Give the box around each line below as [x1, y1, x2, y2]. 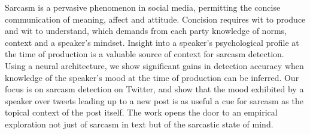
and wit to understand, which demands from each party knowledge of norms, [5, 24, 287, 37]
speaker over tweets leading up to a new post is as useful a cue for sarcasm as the [5, 94, 303, 107]
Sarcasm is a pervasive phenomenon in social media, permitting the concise [5, 1, 281, 13]
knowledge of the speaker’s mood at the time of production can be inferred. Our [5, 71, 299, 83]
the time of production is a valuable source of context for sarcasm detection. [5, 48, 284, 60]
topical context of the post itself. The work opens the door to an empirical [5, 106, 278, 119]
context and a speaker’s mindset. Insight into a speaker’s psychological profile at [5, 36, 299, 48]
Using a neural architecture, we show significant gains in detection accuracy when [5, 59, 304, 71]
